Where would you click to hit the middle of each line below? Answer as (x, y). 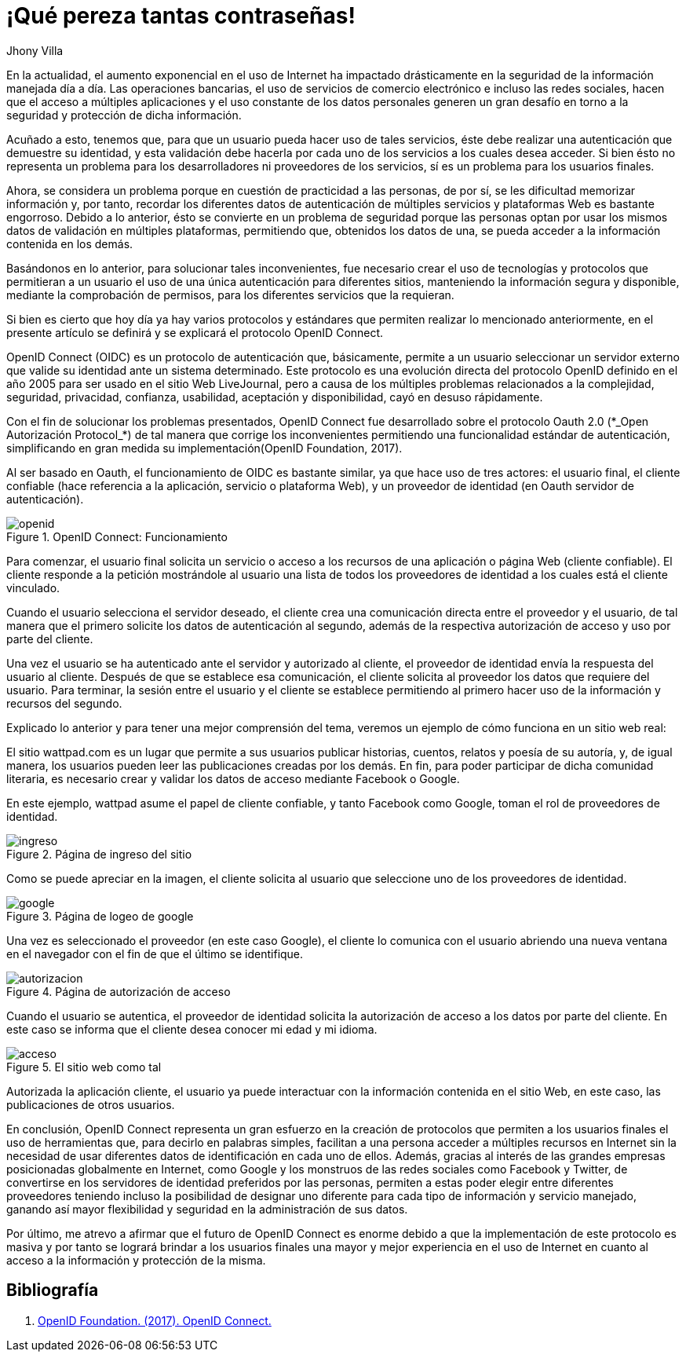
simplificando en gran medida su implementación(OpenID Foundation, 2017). (204, 448)
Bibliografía (53, 1290)
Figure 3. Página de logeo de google (100, 916)
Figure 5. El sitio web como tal (84, 1067)
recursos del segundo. (64, 703)
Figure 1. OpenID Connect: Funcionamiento (117, 536)
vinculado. (33, 587)
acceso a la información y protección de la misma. (136, 1260)
